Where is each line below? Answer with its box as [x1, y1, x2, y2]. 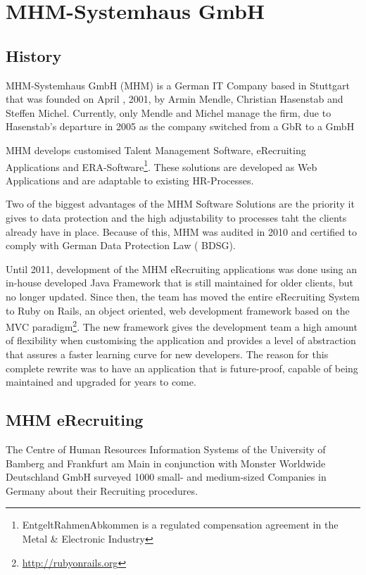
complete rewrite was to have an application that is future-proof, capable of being [6, 360, 358, 375]
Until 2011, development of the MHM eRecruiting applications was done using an [6, 261, 358, 276]
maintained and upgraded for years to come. [6, 374, 196, 389]
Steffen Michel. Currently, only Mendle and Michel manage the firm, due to [6, 105, 332, 120]
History [6, 44, 62, 66]
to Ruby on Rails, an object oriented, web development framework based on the [6, 303, 350, 317]
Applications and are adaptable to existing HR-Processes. [6, 172, 254, 187]
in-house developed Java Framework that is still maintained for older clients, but [6, 275, 353, 290]
